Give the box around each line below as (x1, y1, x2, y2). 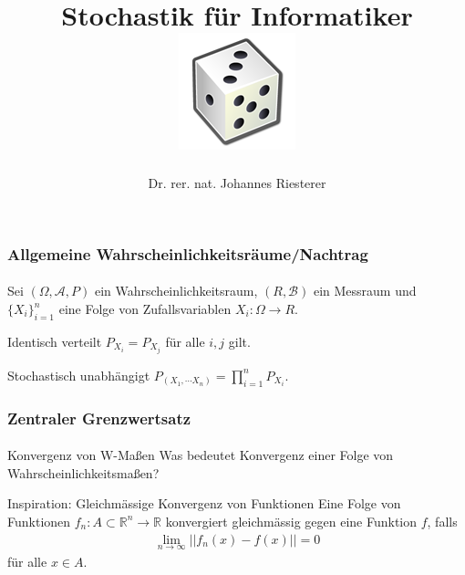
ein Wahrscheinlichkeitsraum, (94, 281, 258, 300)
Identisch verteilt (7, 331, 102, 350)
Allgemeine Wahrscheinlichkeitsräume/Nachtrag (7, 242, 368, 265)
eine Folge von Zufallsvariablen (58, 299, 232, 319)
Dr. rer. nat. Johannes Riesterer (148, 173, 326, 193)
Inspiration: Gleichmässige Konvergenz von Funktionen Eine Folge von (7, 494, 401, 513)
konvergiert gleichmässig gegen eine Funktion (165, 511, 418, 530)
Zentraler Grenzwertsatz (7, 406, 191, 429)
